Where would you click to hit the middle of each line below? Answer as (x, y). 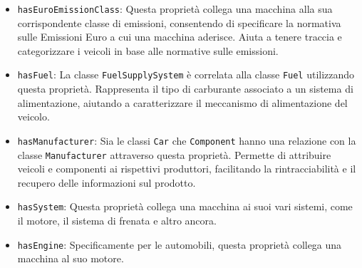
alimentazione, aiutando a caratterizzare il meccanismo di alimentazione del (182, 102)
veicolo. (33, 117)
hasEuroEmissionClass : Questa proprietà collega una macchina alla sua (175, 9)
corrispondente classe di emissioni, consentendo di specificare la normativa (179, 22)
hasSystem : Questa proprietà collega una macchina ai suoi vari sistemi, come (185, 206)
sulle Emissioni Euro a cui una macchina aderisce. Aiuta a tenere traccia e (180, 37)
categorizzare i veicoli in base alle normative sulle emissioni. (148, 50)
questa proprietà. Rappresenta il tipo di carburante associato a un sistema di (185, 89)
